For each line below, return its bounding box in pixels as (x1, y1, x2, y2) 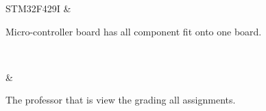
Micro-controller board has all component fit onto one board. (5, 24, 262, 38)
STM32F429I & (5, 1, 71, 15)
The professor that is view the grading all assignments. (5, 93, 236, 107)
